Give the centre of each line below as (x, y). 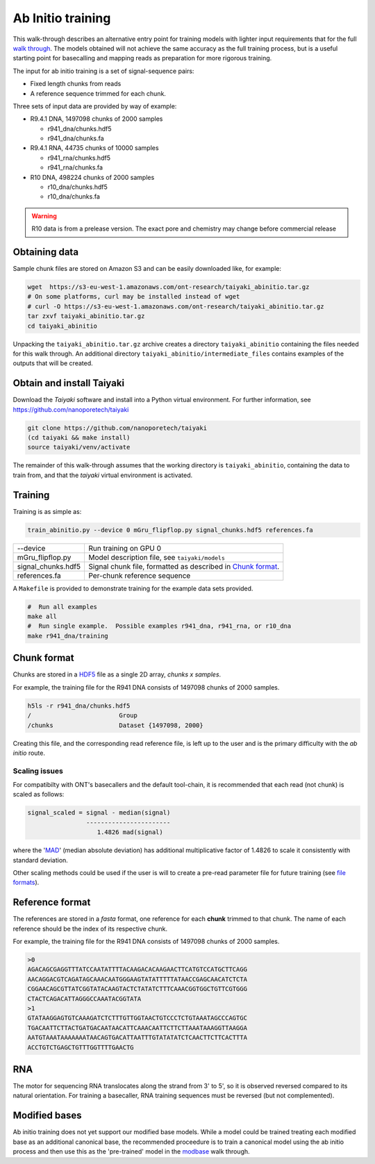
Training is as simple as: (47, 511)
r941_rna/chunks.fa (75, 167)
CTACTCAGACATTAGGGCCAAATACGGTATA (84, 999)
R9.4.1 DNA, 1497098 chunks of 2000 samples (97, 119)
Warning (44, 216)
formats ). (26, 883)
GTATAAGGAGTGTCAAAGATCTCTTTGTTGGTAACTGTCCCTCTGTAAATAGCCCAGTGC (137, 1018)
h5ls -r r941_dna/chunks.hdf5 (79, 706)
